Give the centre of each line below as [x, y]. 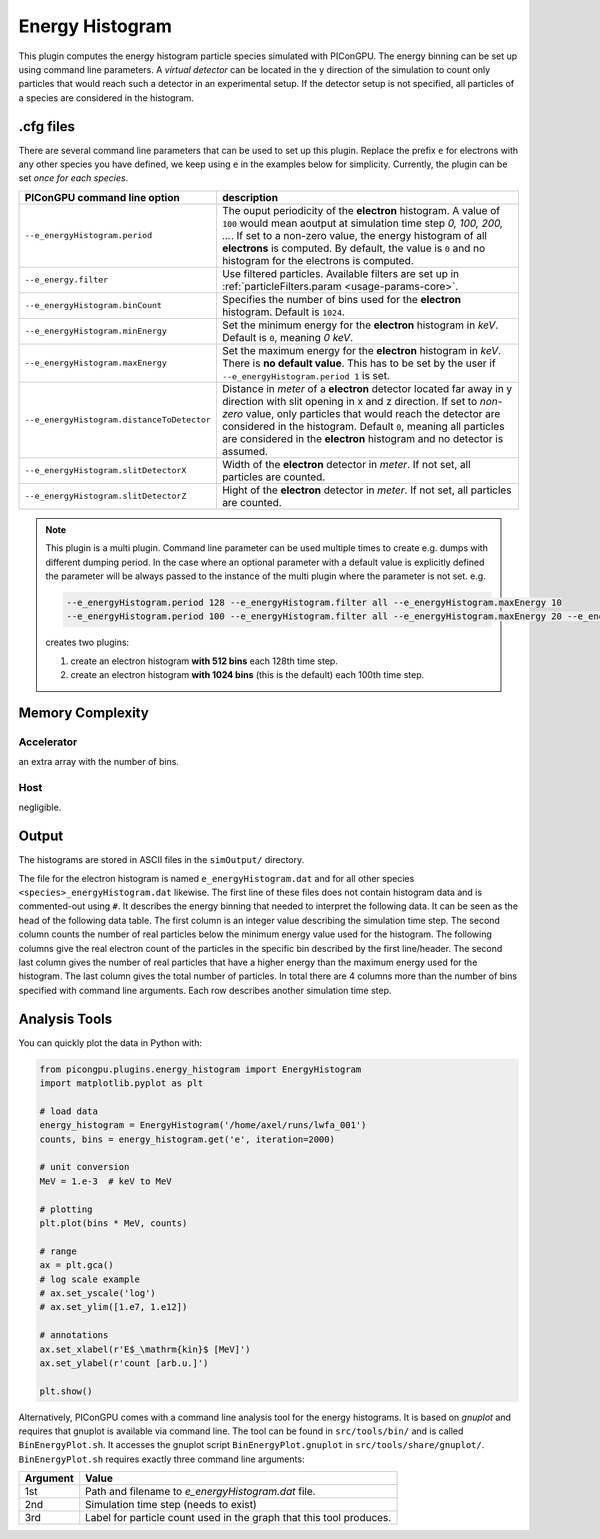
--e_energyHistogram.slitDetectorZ [105, 496]
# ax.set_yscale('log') [98, 1293]
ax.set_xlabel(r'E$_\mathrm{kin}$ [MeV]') [145, 1349]
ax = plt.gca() [76, 1265]
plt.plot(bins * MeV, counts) [113, 1223]
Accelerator [48, 742]
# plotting [66, 1209]
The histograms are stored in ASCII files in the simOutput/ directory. [161, 860]
